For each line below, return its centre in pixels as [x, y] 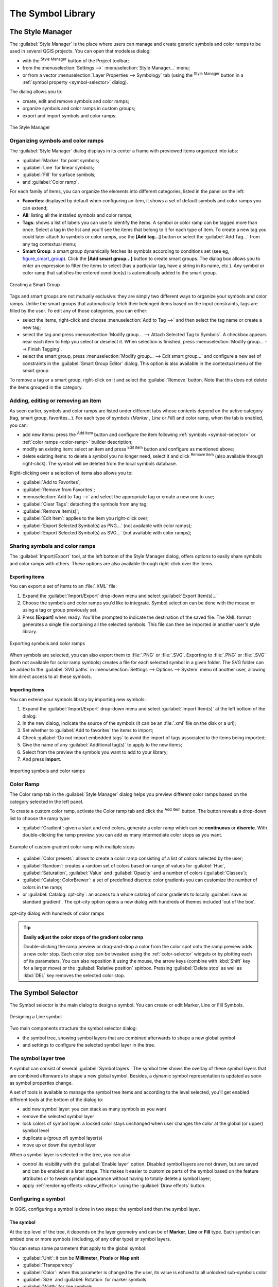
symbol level [36, 1131]
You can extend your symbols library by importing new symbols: [78, 699]
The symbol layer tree [37, 1058]
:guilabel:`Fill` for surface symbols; [59, 175]
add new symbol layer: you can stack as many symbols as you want [94, 1109]
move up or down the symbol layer [59, 1145]
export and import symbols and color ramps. [69, 115]
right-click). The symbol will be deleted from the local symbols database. [100, 463]
